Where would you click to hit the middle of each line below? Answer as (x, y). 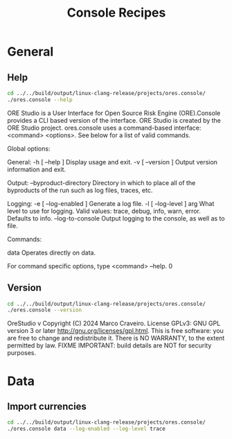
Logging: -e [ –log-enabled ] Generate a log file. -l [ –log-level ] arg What (111, 203)
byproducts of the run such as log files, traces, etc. (80, 190)
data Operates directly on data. (51, 252)
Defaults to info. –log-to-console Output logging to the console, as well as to (116, 218)
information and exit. (37, 169)
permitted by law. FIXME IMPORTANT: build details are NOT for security (109, 345)
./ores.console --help (40, 100)
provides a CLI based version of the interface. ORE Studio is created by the (114, 120)
